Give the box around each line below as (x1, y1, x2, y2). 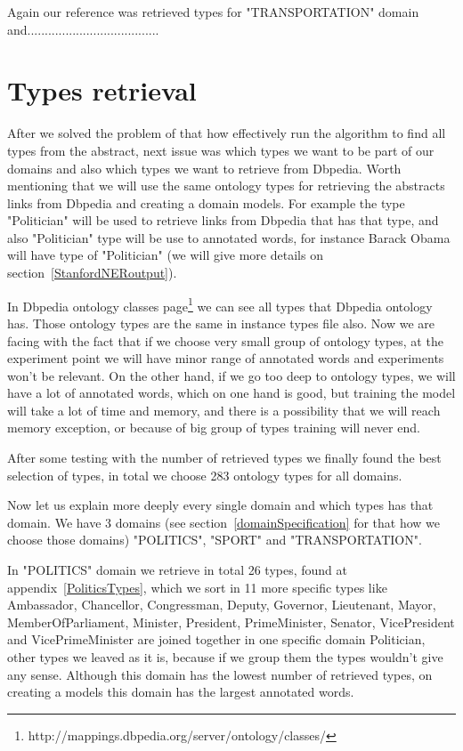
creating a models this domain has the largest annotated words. (7, 682, 354, 701)
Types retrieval (7, 72, 197, 109)
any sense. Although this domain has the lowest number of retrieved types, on (7, 665, 433, 683)
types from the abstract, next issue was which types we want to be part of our (7, 141, 435, 159)
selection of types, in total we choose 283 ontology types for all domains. (7, 465, 402, 484)
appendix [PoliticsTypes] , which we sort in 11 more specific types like (7, 577, 387, 596)
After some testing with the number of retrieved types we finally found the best (7, 448, 442, 467)
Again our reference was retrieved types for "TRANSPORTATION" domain (7, 3, 419, 20)
